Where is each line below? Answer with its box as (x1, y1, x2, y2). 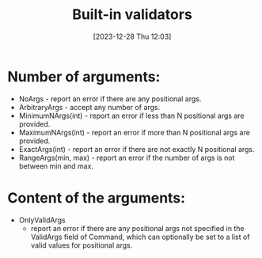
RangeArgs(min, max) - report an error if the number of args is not (18, 153, 235, 162)
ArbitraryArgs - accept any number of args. (18, 102, 161, 112)
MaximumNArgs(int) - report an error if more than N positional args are (18, 127, 250, 137)
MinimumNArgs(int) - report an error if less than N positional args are (18, 111, 245, 120)
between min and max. (18, 161, 94, 171)
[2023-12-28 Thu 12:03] (93, 32, 172, 41)
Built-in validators (71, 6, 193, 24)
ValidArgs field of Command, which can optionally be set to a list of (30, 232, 250, 241)
